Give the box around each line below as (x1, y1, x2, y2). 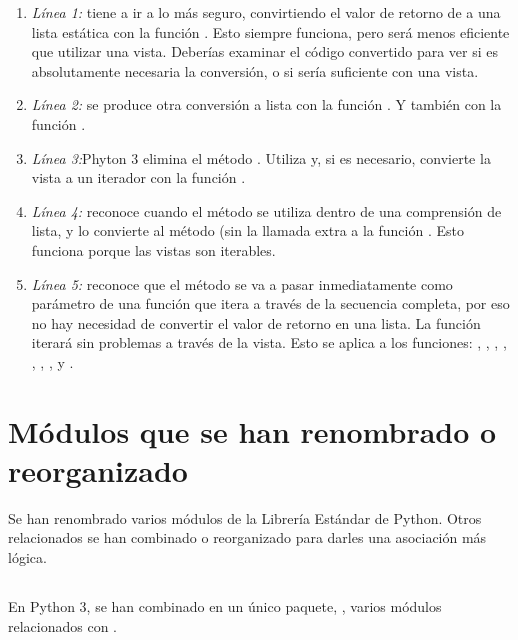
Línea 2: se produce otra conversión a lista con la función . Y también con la (31, 94, 502, 115)
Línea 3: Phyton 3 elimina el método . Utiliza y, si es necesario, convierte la (31, 147, 491, 168)
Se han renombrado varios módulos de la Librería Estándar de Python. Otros (8, 507, 482, 528)
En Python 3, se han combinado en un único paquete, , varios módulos (8, 595, 442, 616)
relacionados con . (8, 615, 118, 636)
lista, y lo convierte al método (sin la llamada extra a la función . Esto (31, 220, 464, 241)
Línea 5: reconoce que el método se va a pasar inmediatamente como (31, 273, 453, 294)
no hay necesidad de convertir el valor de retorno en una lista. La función (31, 312, 481, 333)
